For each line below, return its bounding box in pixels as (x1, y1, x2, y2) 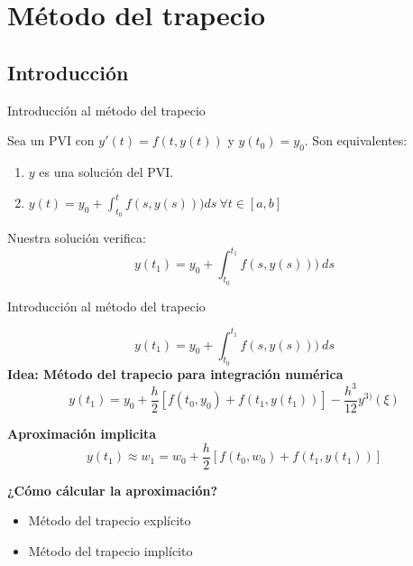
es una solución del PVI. (39, 162, 174, 181)
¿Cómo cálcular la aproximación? (7, 480, 218, 499)
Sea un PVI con (7, 131, 95, 150)
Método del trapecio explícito (28, 511, 191, 530)
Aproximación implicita (7, 424, 156, 443)
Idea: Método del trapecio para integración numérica (7, 364, 344, 383)
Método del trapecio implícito (28, 541, 193, 560)
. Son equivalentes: (304, 131, 408, 150)
